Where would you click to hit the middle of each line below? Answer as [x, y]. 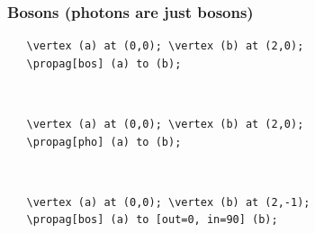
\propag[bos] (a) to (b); [104, 63]
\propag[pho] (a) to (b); [104, 142]
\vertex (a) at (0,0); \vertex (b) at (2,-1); [168, 202]
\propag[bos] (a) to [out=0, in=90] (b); [152, 220]
